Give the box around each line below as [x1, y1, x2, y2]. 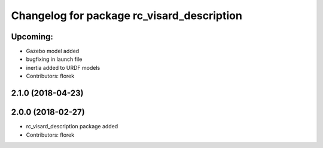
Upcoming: [11, 32, 54, 42]
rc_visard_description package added [26, 123, 118, 130]
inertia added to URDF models [26, 64, 100, 71]
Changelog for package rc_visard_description [11, 9, 242, 22]
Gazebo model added [26, 48, 80, 55]
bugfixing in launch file [26, 55, 83, 63]
